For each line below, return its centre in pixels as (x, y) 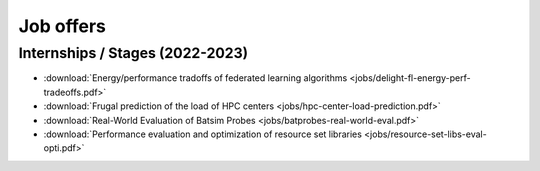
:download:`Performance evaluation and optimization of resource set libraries (202, 134)
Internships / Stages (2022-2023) (133, 53)
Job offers (62, 26)
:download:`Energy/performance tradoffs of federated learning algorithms (195, 78)
